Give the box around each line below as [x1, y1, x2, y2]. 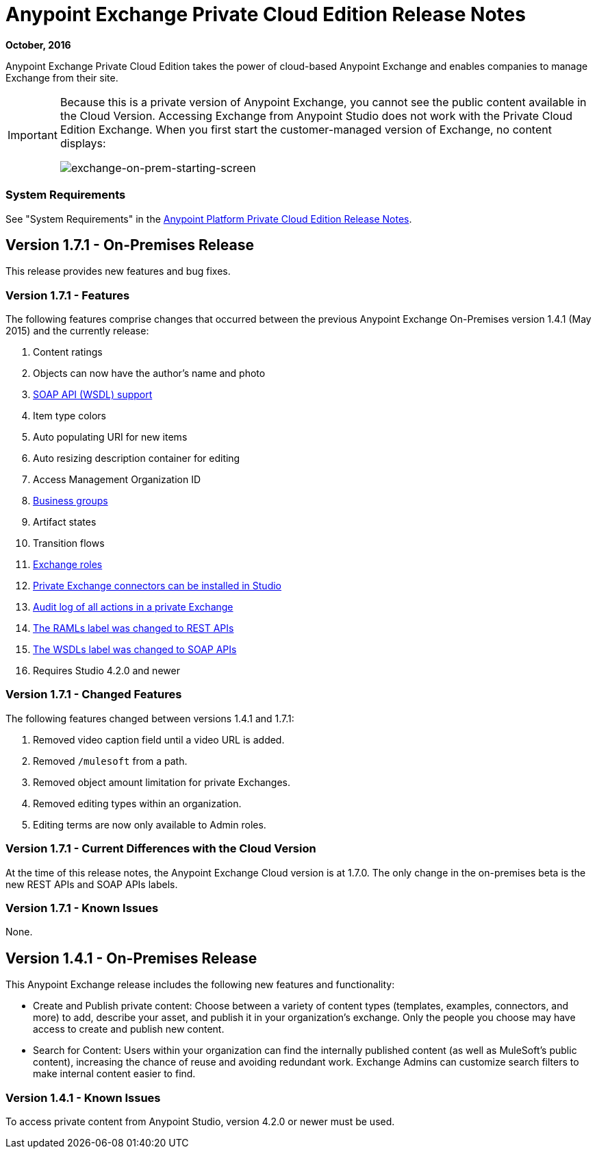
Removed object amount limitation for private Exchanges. [33, 776, 291, 788]
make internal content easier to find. [33, 1068, 196, 1080]
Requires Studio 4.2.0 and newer [33, 665, 180, 677]
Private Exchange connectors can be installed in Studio [33, 580, 282, 592]
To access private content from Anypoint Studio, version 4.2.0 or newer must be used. [5, 1115, 395, 1127]
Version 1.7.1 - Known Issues [5, 900, 159, 915]
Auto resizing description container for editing [33, 452, 240, 465]
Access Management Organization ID [33, 474, 201, 486]
